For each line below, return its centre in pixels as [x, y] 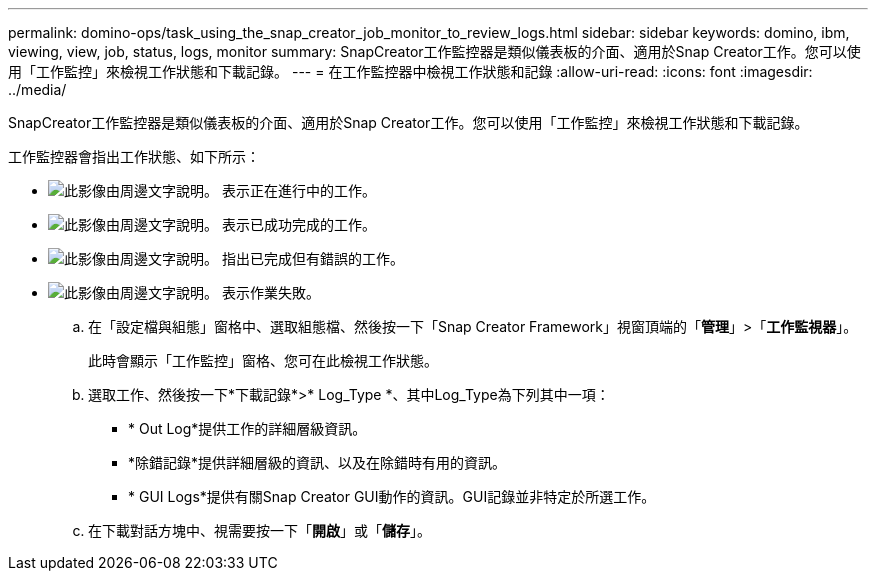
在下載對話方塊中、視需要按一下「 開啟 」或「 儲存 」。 [259, 530]
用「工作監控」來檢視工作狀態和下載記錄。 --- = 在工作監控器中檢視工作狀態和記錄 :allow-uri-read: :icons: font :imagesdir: [410, 71]
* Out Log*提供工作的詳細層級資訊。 [247, 428]
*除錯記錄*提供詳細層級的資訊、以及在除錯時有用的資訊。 [317, 462]
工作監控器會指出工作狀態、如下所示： [134, 156]
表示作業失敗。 [270, 292]
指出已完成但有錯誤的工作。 [312, 258]
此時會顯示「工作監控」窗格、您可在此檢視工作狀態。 [263, 360]
